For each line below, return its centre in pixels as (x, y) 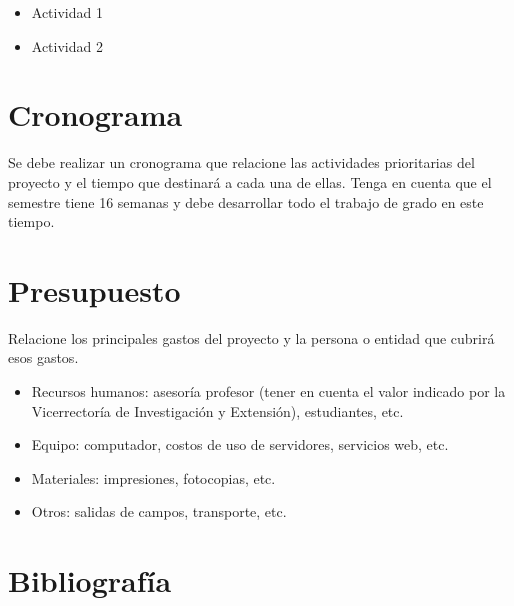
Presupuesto (94, 289)
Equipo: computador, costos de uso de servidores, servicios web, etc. (240, 444)
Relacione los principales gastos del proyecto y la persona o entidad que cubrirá (251, 337)
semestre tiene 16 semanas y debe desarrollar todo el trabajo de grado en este (246, 201)
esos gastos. (43, 357)
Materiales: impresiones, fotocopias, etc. (153, 477)
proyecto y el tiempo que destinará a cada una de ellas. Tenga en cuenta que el (250, 181)
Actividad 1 (67, 12)
